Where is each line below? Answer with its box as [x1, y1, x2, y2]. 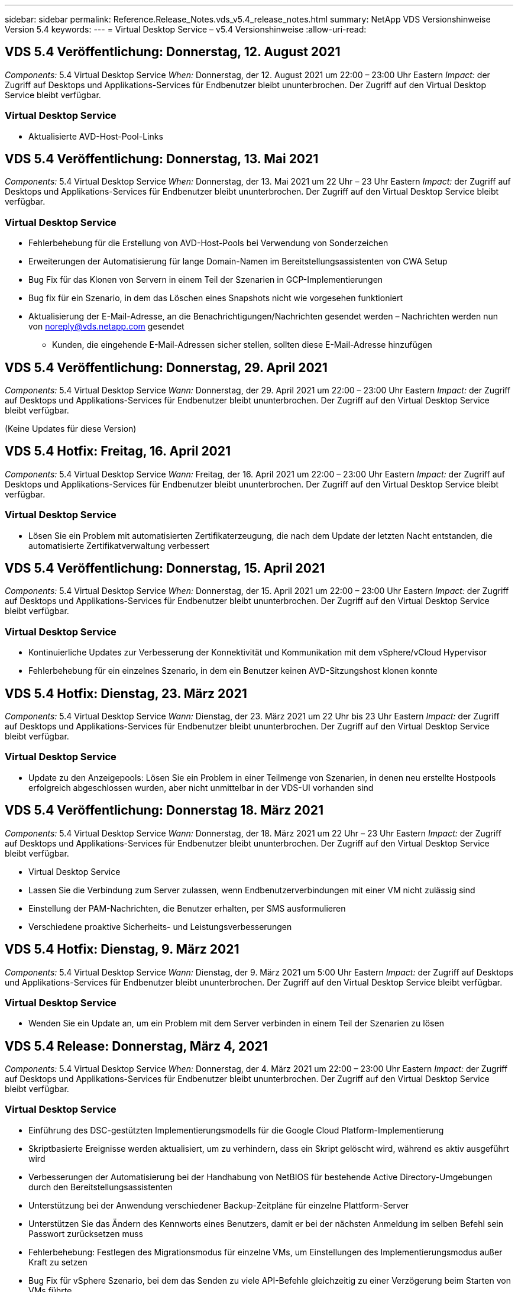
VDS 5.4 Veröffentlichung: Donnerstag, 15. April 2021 [5, 561, 325, 576]
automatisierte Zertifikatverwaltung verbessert [28, 540, 210, 551]
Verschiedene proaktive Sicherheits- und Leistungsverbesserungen [28, 921, 292, 932]
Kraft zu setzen [28, 1257, 88, 1267]
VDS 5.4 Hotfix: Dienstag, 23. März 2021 [5, 686, 247, 701]
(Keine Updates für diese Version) [5, 424, 137, 434]
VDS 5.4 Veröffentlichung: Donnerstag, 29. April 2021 [5, 360, 328, 375]
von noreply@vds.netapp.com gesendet [28, 321, 184, 332]
